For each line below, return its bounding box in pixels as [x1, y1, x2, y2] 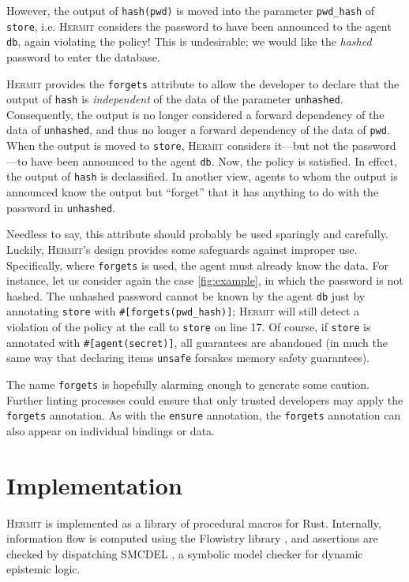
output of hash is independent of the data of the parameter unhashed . [6, 91, 343, 107]
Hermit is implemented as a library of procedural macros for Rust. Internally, [6, 514, 381, 531]
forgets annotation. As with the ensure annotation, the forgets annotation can [6, 407, 401, 423]
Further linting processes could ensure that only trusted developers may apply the [6, 391, 403, 408]
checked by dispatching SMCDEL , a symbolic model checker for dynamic [6, 545, 363, 561]
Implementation [6, 468, 182, 501]
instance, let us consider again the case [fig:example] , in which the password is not [6, 272, 403, 289]
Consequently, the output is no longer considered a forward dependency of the [6, 106, 385, 122]
